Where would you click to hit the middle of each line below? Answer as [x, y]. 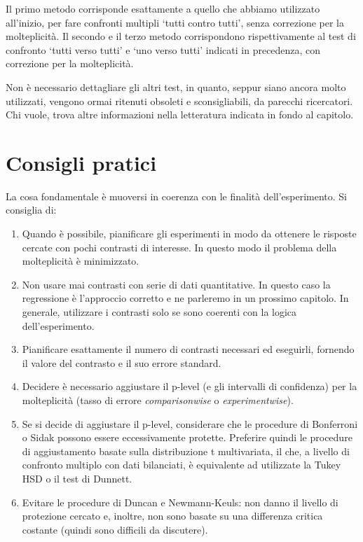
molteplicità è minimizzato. [81, 261]
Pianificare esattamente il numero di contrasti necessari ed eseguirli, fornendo [188, 349]
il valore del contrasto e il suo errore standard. [122, 362]
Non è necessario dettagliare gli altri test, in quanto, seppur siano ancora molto [176, 86]
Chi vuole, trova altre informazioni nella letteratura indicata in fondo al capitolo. [180, 114]
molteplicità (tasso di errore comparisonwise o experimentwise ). [158, 400]
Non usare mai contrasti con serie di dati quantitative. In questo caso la [176, 284]
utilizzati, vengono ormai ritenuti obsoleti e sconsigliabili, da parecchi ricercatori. [179, 100]
